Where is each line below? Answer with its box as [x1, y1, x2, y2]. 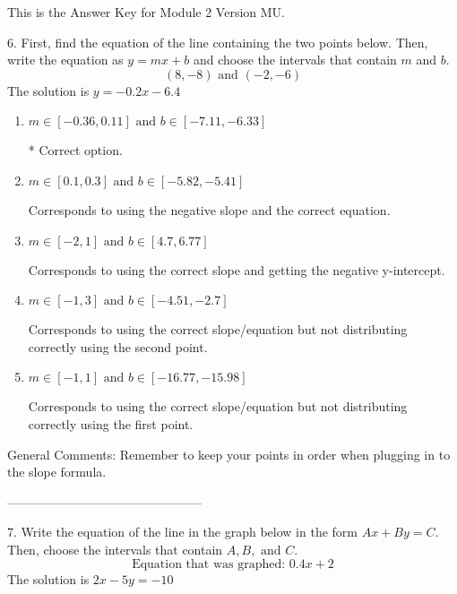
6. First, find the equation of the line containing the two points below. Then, [7, 32, 428, 51]
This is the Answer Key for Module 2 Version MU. [7, 3, 285, 21]
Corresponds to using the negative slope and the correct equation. [28, 200, 391, 219]
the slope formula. [7, 462, 107, 481]
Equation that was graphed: [132, 557, 286, 571]
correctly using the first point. [28, 414, 194, 433]
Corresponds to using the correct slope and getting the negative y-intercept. [28, 260, 445, 279]
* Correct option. [28, 141, 123, 159]
